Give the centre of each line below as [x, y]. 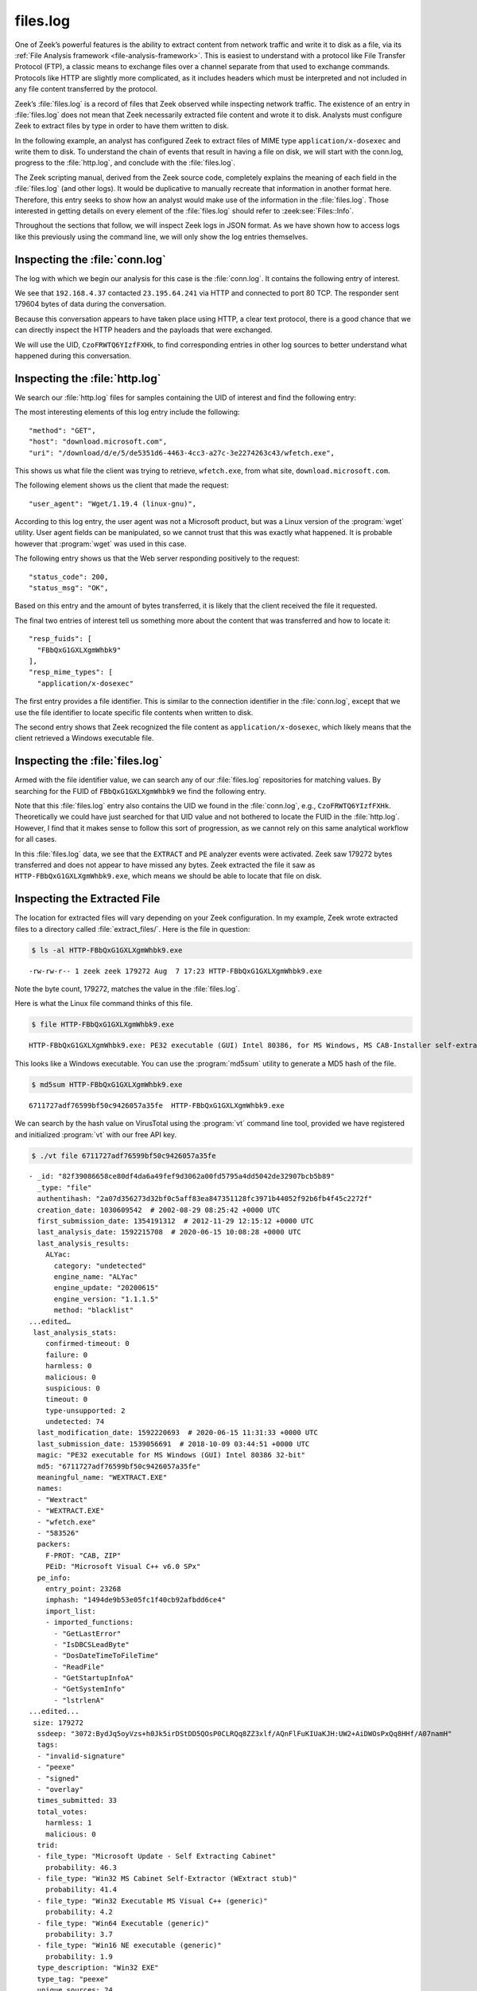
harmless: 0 [68, 1366]
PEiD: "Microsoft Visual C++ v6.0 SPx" [123, 1567]
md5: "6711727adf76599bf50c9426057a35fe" [119, 1466]
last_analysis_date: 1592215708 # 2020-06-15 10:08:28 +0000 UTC [169, 1232]
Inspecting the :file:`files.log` [89, 761]
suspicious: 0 [73, 1388]
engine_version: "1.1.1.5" [106, 1299]
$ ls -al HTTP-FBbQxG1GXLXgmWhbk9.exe [107, 950]
